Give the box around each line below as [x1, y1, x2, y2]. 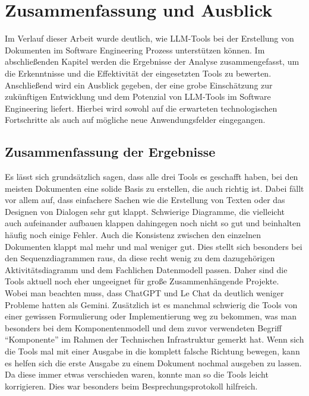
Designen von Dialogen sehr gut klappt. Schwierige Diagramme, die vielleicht [5, 205, 285, 217]
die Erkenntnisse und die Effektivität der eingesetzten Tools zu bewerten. [5, 66, 272, 79]
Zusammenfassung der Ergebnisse [5, 142, 216, 161]
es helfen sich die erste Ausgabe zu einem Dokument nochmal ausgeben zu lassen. [5, 356, 302, 369]
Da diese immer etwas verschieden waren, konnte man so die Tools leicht [5, 368, 269, 381]
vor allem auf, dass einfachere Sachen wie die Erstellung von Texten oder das [5, 194, 285, 206]
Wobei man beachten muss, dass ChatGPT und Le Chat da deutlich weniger [5, 287, 284, 299]
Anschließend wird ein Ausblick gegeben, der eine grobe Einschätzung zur [5, 78, 273, 91]
